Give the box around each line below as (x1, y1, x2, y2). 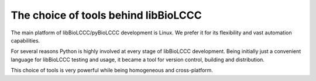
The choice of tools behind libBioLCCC (11, 9, 202, 22)
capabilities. (11, 37, 40, 44)
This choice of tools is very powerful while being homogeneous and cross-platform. (11, 67, 214, 74)
